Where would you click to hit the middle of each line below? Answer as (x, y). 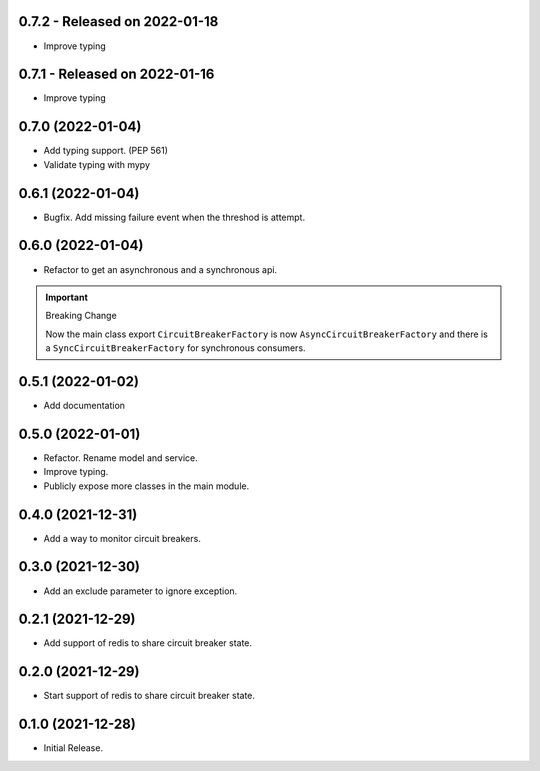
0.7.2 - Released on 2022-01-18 (118, 21)
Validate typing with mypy (96, 164)
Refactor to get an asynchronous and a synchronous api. (160, 269)
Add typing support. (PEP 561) (106, 151)
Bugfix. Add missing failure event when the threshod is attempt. (174, 217)
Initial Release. (73, 748)
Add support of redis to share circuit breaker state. (148, 643)
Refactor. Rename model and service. (121, 457)
